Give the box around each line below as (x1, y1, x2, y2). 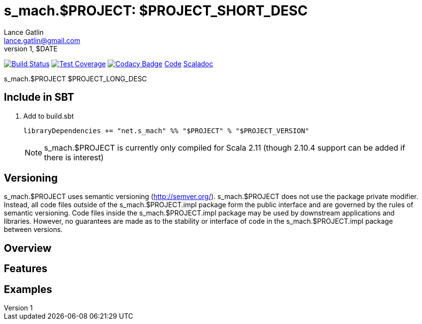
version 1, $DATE (4, 44, 58, 53)
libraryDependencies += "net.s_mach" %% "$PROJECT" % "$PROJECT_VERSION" (23, 126, 310, 135)
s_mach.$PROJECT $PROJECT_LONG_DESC (4, 74, 147, 83)
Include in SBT (4, 91, 75, 104)
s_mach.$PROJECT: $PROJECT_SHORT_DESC (4, 2, 308, 19)
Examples (4, 283, 52, 295)
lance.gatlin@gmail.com (4, 36, 80, 45)
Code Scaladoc (164, 59, 213, 68)
